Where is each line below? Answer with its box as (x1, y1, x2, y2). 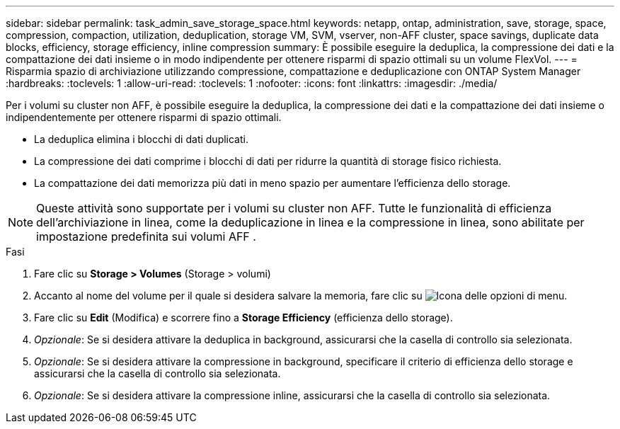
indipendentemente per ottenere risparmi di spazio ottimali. (6, 111, 282, 123)
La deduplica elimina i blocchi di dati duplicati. (34, 133, 248, 145)
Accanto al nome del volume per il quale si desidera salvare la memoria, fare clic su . (34, 290, 568, 302)
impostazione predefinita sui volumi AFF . (36, 229, 256, 244)
